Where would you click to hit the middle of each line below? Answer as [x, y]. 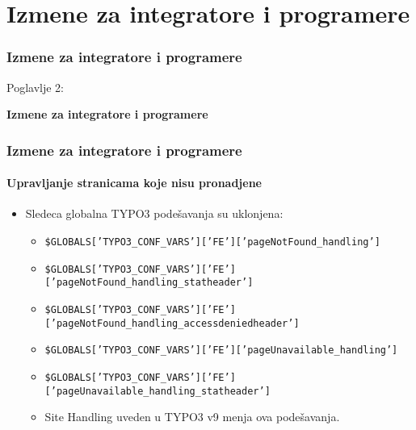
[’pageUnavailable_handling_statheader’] [158, 391]
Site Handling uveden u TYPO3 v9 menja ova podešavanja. [192, 417]
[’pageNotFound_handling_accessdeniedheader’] [172, 323]
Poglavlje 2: [35, 87]
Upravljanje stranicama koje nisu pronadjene [134, 183]
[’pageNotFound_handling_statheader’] [149, 283]
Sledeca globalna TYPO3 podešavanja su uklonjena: [154, 213]
